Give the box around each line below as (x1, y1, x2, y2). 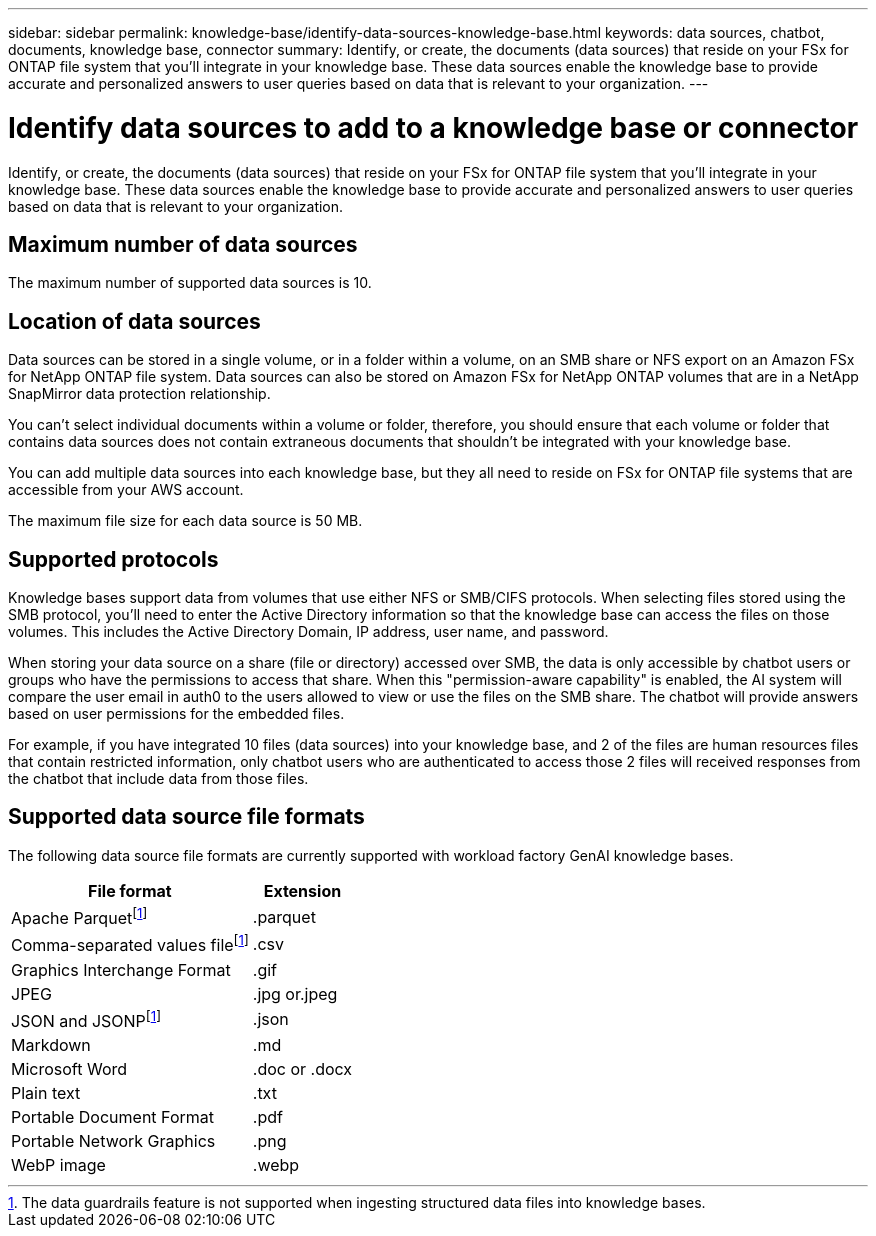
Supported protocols (8, 546, 219, 572)
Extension (263, 880, 342, 901)
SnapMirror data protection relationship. (8, 385, 271, 403)
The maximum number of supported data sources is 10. (8, 274, 372, 292)
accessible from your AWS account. (8, 481, 244, 499)
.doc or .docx (252, 1058, 353, 1079)
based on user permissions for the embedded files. (8, 705, 345, 723)
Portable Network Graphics (11, 1130, 216, 1151)
